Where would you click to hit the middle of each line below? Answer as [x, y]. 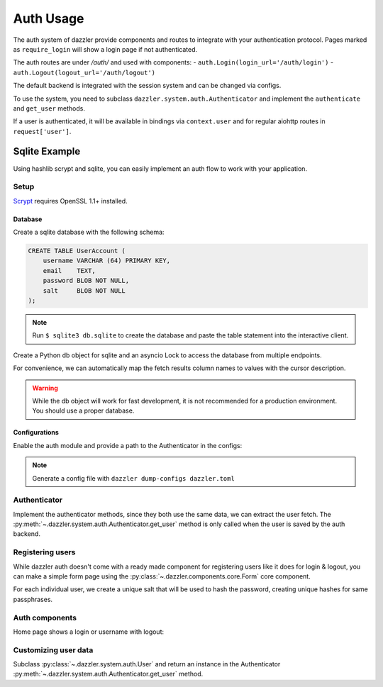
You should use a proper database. [83, 410]
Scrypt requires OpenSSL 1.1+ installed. [70, 201]
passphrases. [33, 599]
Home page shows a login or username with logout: [89, 632]
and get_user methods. [49, 108]
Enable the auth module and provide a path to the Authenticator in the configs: [128, 445]
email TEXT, [69, 270]
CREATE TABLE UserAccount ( [77, 251]
